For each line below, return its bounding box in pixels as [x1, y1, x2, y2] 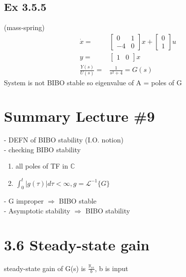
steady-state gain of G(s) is [4, 263, 86, 273]
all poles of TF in [15, 161, 68, 171]
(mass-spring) [4, 22, 45, 33]
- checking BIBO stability [4, 144, 81, 154]
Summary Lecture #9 [4, 106, 155, 126]
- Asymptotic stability [4, 205, 70, 215]
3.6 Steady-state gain [4, 234, 150, 254]
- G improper [4, 196, 44, 206]
